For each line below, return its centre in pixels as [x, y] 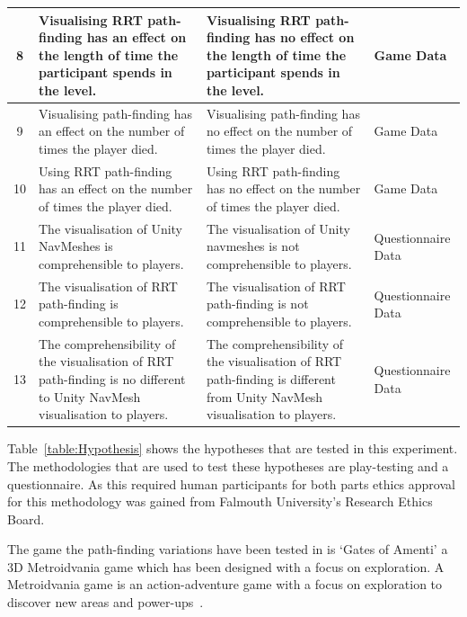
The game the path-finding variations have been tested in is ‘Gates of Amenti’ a [228, 549]
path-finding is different [271, 379]
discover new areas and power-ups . [106, 602]
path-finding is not [257, 304]
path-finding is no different [112, 379]
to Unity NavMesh [90, 396]
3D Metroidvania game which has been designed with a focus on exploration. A [226, 566]
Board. [26, 519]
